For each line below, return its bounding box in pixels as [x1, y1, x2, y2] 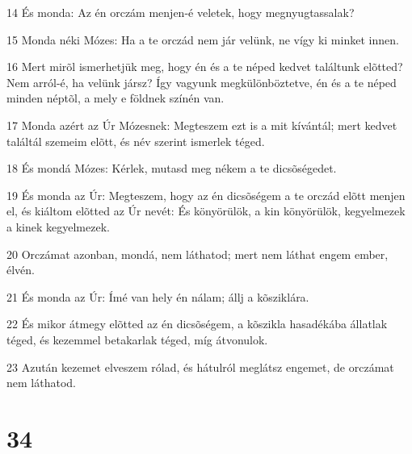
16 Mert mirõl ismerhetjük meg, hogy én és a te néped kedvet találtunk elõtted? [6, 58, 403, 75]
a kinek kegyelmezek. [6, 218, 110, 235]
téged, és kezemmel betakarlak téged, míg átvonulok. [6, 331, 268, 348]
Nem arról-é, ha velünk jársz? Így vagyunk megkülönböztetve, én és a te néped [6, 73, 397, 90]
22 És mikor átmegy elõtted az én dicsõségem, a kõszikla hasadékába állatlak [6, 315, 388, 332]
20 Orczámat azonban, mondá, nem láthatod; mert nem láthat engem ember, [6, 245, 389, 262]
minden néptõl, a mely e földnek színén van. [6, 90, 225, 106]
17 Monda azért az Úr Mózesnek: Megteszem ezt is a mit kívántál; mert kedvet [6, 116, 397, 133]
